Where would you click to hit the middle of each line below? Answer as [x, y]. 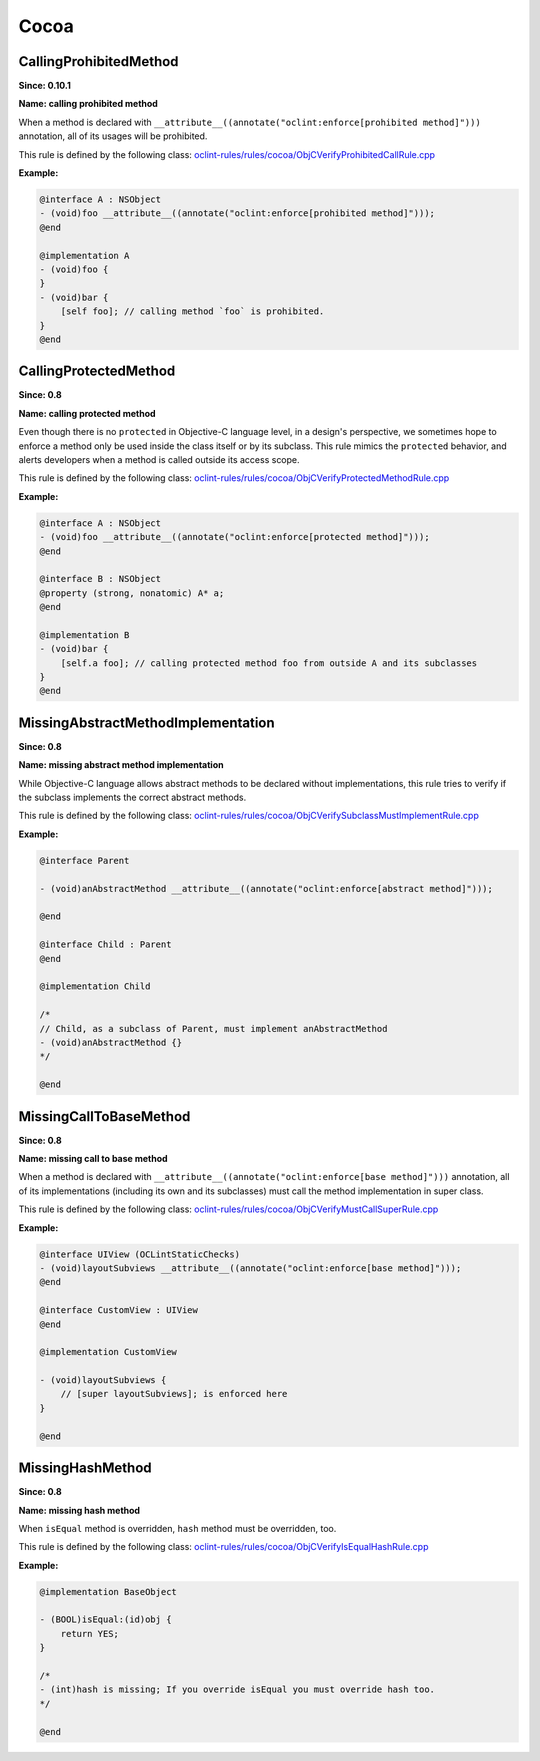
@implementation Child [95, 986]
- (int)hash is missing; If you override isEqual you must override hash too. [237, 1689]
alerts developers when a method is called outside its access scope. [159, 459]
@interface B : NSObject [100, 579]
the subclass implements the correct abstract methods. [132, 797]
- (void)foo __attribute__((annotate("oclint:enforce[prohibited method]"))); [237, 213]
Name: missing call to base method [93, 1158]
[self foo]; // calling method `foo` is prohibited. [192, 311]
